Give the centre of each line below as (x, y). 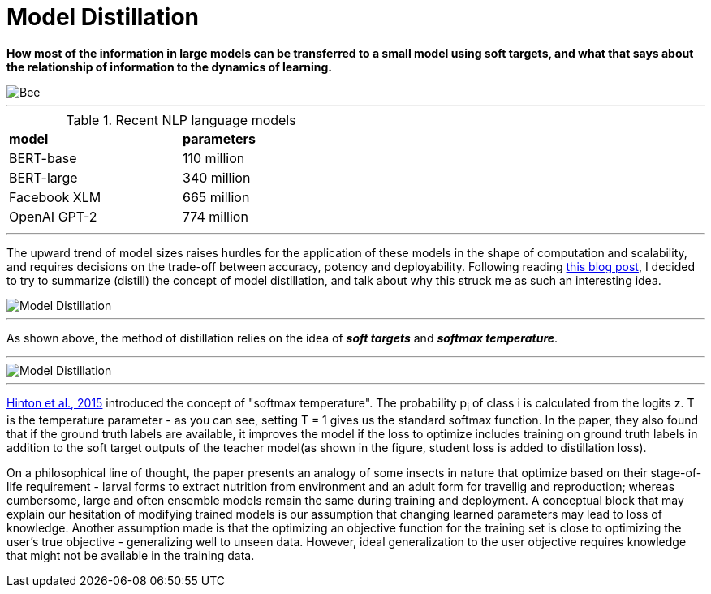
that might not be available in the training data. (131, 555)
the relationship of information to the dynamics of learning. (170, 67)
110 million (214, 158)
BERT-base (43, 158)
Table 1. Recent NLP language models (181, 120)
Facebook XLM (55, 197)
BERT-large (43, 177)
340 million (217, 177)
